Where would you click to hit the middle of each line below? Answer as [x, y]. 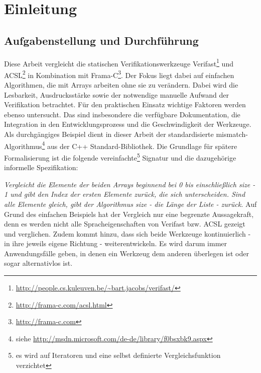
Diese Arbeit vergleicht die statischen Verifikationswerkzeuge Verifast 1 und [119, 62]
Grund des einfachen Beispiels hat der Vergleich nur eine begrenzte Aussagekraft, [129, 214]
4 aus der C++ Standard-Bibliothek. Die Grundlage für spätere [140, 145]
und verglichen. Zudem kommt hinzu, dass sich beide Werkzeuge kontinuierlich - [127, 233]
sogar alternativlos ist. [38, 263]
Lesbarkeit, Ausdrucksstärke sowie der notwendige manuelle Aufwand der [116, 94]
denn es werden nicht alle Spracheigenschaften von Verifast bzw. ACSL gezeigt [125, 224]
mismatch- [232, 134]
